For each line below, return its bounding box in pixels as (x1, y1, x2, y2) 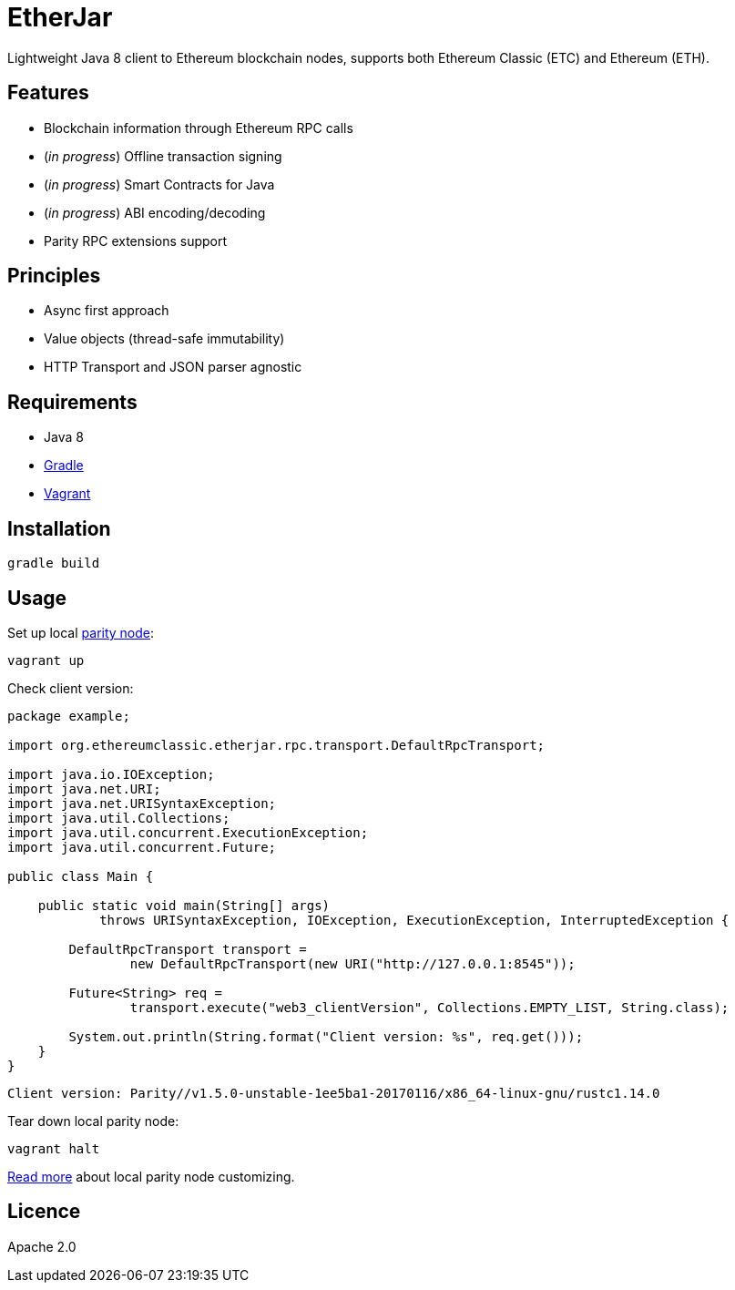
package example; (7, 708, 130, 723)
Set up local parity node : (7, 624, 155, 640)
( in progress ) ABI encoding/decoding (44, 204, 266, 220)
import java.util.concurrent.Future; (7, 839, 277, 855)
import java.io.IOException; (7, 766, 215, 782)
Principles (7, 264, 101, 288)
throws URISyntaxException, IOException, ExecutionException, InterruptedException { (99, 912, 730, 927)
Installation (7, 517, 111, 540)
